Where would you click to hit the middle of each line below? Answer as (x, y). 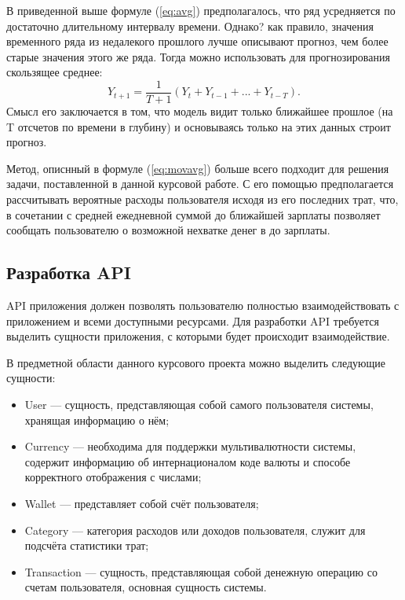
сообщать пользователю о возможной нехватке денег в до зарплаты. (168, 230)
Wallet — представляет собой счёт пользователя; (142, 503)
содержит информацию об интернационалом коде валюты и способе (188, 461)
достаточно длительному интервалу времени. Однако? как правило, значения (190, 26)
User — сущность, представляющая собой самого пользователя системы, (199, 404)
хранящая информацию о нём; (97, 420)
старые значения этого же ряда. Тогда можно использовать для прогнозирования (198, 56)
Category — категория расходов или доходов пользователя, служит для (195, 530)
